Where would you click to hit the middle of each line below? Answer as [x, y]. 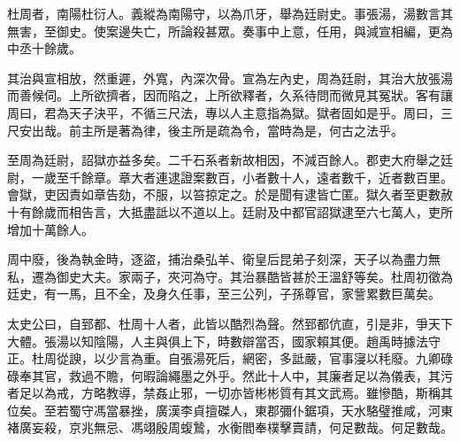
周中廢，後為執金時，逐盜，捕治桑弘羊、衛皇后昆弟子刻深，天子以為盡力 [218, 259]
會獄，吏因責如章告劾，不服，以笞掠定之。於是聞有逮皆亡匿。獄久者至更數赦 [230, 194]
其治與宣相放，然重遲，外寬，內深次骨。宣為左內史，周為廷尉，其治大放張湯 [230, 78]
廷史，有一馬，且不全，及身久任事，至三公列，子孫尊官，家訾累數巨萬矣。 [224, 294]
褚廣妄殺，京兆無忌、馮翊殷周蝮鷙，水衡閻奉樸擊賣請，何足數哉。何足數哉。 [230, 427]
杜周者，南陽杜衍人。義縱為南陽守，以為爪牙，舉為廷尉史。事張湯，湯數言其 [230, 13]
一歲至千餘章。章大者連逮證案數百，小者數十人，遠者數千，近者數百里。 [242, 177]
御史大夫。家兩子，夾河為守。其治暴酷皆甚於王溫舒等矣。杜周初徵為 [254, 276]
